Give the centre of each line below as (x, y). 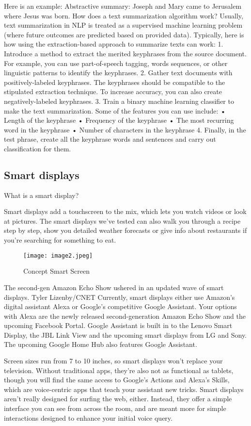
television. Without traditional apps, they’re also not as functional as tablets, (119, 370)
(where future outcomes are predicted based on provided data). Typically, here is (124, 34)
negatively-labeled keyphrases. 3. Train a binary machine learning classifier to (119, 101)
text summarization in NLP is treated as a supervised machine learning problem (123, 25)
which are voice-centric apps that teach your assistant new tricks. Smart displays (124, 389)
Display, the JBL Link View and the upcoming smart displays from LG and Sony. (125, 335)
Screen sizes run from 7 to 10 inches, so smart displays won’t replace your (113, 361)
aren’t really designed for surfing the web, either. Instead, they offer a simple (118, 399)
